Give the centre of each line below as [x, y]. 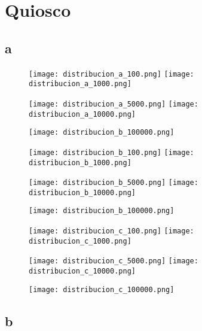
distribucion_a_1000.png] [80, 84]
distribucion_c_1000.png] [80, 241]
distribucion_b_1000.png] [80, 163]
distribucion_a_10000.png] [82, 114]
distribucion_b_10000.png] [82, 192]
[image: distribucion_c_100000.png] [102, 289]
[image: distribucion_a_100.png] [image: [111, 74]
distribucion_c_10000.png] [82, 271]
